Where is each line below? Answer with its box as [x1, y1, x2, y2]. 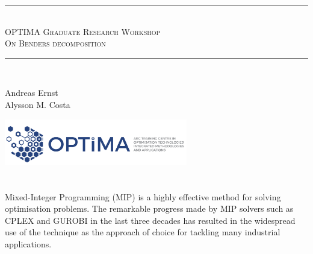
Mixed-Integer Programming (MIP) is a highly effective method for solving [5, 190, 281, 203]
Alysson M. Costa [5, 98, 70, 110]
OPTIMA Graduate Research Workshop [5, 25, 161, 37]
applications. [5, 238, 52, 250]
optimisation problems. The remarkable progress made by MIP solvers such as [5, 202, 294, 215]
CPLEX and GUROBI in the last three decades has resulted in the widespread [5, 214, 296, 226]
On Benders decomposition [5, 37, 106, 49]
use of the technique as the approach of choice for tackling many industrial [5, 226, 280, 238]
